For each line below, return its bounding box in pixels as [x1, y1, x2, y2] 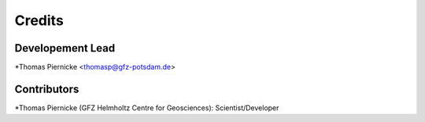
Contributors [14, 82, 79, 95]
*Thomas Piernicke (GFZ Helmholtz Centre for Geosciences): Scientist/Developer [14, 102, 279, 113]
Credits [14, 12, 65, 29]
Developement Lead [14, 41, 116, 55]
